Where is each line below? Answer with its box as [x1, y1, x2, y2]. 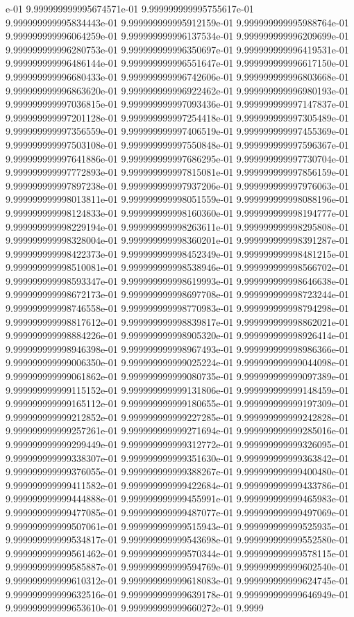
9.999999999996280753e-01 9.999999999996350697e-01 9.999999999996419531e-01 [6, 42, 349, 56]
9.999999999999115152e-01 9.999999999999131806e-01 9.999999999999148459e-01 [6, 382, 349, 397]
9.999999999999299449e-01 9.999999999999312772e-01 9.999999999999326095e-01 [6, 437, 349, 451]
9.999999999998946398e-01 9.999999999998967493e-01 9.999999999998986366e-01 [6, 341, 349, 356]
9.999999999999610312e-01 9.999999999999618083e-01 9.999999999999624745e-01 [6, 573, 349, 587]
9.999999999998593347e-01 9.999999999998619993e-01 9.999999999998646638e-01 [6, 273, 349, 288]
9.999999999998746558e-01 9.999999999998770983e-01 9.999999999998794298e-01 [6, 301, 349, 315]
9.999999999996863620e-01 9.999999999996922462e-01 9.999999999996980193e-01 [6, 83, 349, 97]
